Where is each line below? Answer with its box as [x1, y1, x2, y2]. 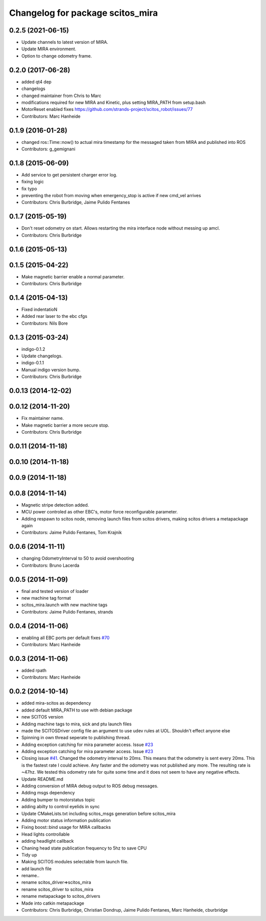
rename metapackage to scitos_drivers [21, 893, 100, 899]
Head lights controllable [21, 831, 70, 837]
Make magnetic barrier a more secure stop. [21, 422, 109, 428]
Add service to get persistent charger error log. [21, 171, 118, 177]
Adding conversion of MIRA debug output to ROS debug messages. [21, 783, 159, 789]
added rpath [21, 668, 47, 674]
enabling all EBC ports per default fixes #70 [21, 635, 110, 641]
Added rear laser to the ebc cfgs [21, 313, 88, 319]
